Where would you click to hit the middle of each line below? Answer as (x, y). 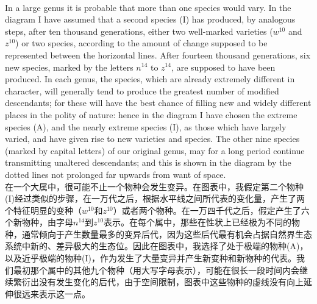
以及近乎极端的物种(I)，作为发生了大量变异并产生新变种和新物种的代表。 (151, 258)
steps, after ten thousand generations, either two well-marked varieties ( (139, 31)
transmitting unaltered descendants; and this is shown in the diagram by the (148, 162)
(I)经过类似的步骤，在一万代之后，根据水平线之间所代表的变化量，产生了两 (155, 198)
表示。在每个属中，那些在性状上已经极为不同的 (198, 222)
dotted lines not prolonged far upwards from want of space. (116, 174)
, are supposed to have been (223, 67)
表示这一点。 (64, 293)
